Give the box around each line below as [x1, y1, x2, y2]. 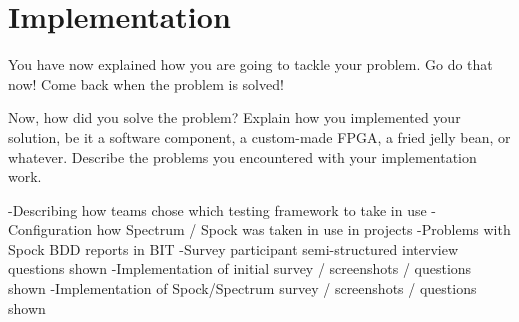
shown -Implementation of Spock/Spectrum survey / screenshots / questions [8, 278, 477, 299]
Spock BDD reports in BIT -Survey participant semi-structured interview [8, 238, 459, 259]
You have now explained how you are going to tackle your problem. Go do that [8, 54, 493, 75]
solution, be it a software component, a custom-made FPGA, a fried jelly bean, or [8, 126, 511, 147]
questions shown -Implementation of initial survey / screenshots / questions [8, 258, 472, 279]
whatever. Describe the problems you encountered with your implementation [8, 146, 477, 167]
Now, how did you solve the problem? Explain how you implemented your [8, 107, 461, 128]
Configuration [8, 219, 93, 240]
